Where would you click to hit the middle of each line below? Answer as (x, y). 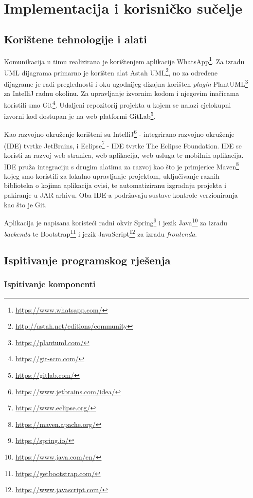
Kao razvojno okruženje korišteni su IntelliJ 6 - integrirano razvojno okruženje (119, 133)
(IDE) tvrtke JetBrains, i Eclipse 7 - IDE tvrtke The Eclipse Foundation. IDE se (123, 145)
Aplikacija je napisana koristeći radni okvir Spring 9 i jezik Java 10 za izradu (116, 222)
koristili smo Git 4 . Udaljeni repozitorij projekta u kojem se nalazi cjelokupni (117, 104)
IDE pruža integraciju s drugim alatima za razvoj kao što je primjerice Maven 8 (122, 166)
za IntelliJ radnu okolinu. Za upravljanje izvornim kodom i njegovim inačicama (122, 93)
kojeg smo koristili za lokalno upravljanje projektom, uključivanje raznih (112, 175)
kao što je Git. (26, 204)
